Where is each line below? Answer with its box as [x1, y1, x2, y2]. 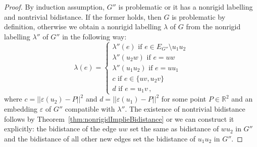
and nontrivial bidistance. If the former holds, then [4, 11, 162, 22]
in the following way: [62, 31, 127, 41]
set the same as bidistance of [130, 123, 219, 134]
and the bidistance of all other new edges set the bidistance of [4, 133, 196, 143]
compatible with [65, 104, 115, 114]
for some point [161, 93, 207, 104]
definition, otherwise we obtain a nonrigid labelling [4, 21, 162, 32]
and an [231, 93, 253, 104]
